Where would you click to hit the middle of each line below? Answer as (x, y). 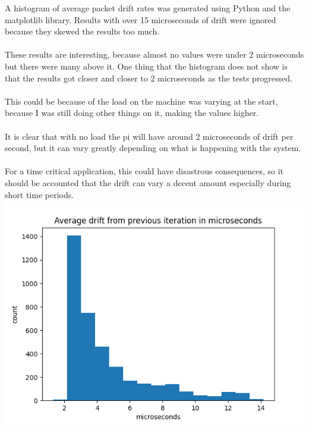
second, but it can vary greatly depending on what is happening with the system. (153, 148)
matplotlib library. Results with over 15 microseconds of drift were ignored (141, 19)
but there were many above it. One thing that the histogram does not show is (146, 66)
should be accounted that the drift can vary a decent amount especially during (148, 182)
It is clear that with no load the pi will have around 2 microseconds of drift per (149, 136)
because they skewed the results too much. (82, 31)
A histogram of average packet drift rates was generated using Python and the (148, 8)
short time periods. (40, 194)
